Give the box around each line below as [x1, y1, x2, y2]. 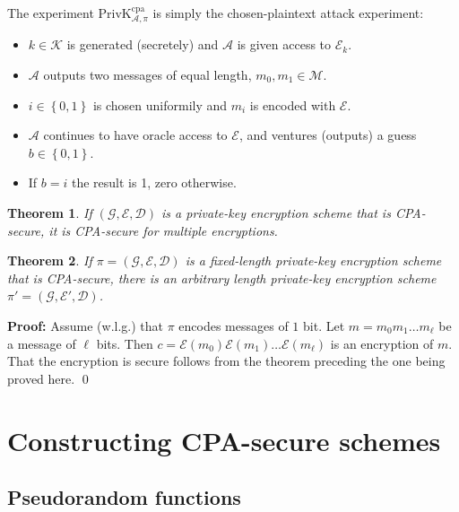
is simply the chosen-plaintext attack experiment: [152, 4, 424, 22]
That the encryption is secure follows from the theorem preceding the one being [7, 351, 446, 370]
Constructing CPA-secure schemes [7, 421, 441, 458]
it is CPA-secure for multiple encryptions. [48, 221, 278, 239]
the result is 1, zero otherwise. [71, 173, 237, 192]
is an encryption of [330, 334, 434, 352]
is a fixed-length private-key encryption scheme [185, 251, 442, 270]
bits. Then [96, 334, 153, 352]
